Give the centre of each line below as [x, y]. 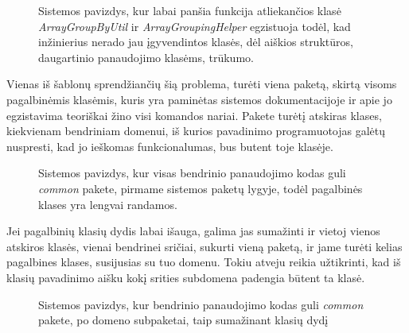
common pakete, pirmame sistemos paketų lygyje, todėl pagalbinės [201, 188]
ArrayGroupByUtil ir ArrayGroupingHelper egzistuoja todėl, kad [195, 26]
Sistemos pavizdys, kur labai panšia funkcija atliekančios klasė [190, 10]
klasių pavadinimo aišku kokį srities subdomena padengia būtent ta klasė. [186, 277]
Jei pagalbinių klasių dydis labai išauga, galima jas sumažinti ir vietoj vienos [193, 231]
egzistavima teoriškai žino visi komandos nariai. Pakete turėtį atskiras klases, [194, 115]
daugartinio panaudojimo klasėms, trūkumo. [146, 57]
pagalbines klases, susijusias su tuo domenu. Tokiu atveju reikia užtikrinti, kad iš [204, 262]
